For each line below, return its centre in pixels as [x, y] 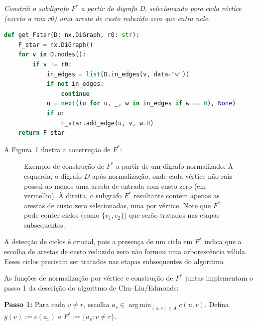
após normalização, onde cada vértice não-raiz [162, 175]
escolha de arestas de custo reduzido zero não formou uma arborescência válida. [126, 251]
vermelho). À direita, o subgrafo [73, 195]
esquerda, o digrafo [53, 175]
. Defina [216, 304]
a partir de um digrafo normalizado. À [175, 166]
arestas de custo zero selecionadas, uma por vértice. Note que [117, 205]
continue [75, 94]
